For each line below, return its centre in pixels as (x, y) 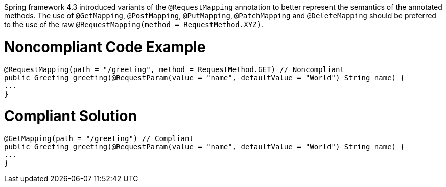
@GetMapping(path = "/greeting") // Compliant (99, 138)
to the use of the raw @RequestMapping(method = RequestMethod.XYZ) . (134, 24)
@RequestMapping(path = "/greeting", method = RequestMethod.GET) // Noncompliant (174, 69)
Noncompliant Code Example (105, 47)
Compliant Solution (71, 116)
